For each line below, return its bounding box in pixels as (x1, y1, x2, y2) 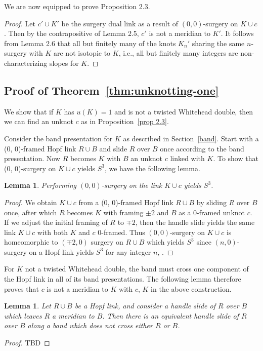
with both (37, 226, 68, 237)
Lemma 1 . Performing (4, 180, 76, 190)
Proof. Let (4, 18, 35, 28)
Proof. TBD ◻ (4, 337, 50, 348)
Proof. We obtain (4, 197, 57, 207)
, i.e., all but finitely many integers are (118, 48, 238, 58)
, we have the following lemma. (104, 163, 200, 173)
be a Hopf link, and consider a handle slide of (74, 300, 215, 311)
